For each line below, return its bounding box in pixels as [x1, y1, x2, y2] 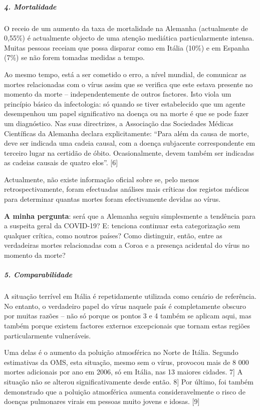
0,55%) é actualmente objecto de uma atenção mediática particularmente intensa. [4, 33, 254, 43]
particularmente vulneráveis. [4, 330, 91, 340]
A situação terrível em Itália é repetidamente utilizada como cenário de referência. [4, 291, 256, 301]
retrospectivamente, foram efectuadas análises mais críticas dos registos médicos [4, 184, 249, 194]
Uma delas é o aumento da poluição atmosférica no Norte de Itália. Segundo [4, 347, 238, 357]
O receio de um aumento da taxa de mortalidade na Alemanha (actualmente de [4, 23, 248, 33]
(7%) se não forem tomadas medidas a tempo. [4, 52, 145, 63]
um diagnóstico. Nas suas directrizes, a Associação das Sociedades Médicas [4, 118, 233, 128]
